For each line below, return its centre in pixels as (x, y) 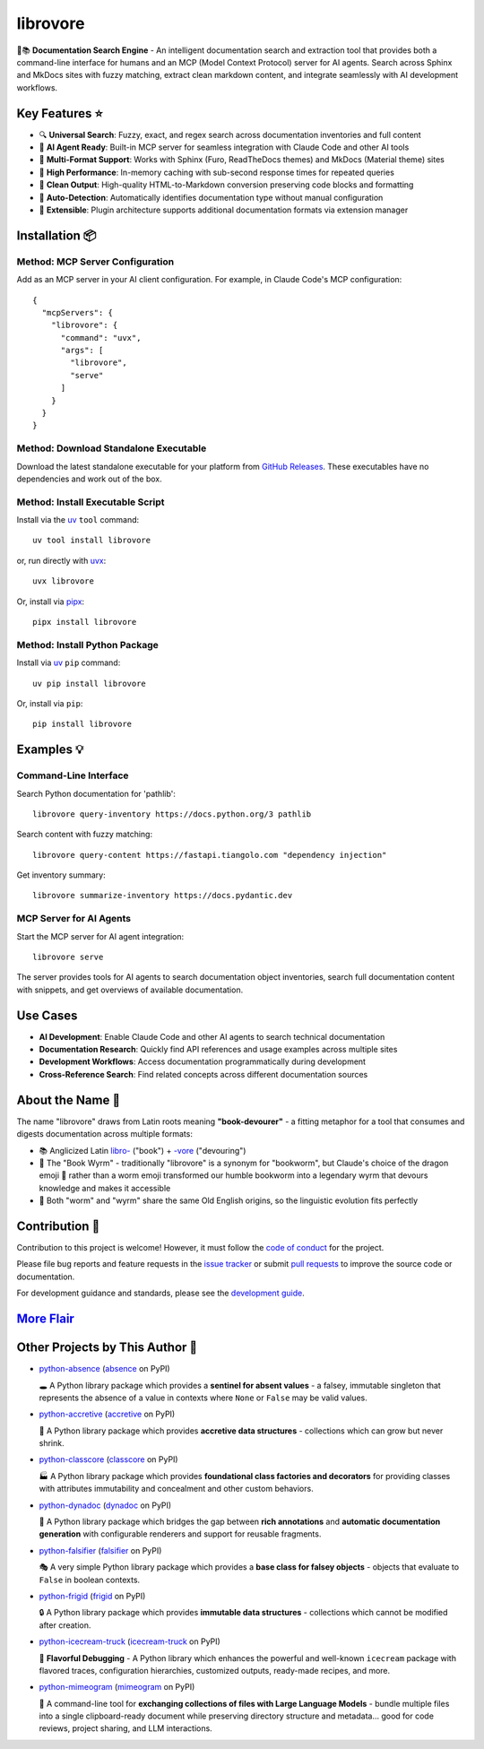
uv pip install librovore (90, 683)
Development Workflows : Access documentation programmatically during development (203, 1061)
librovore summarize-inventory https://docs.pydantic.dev (163, 896)
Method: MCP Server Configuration (95, 262)
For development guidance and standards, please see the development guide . (160, 1293)
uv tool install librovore (92, 541)
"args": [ (82, 351)
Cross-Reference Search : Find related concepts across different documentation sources (203, 1074)
